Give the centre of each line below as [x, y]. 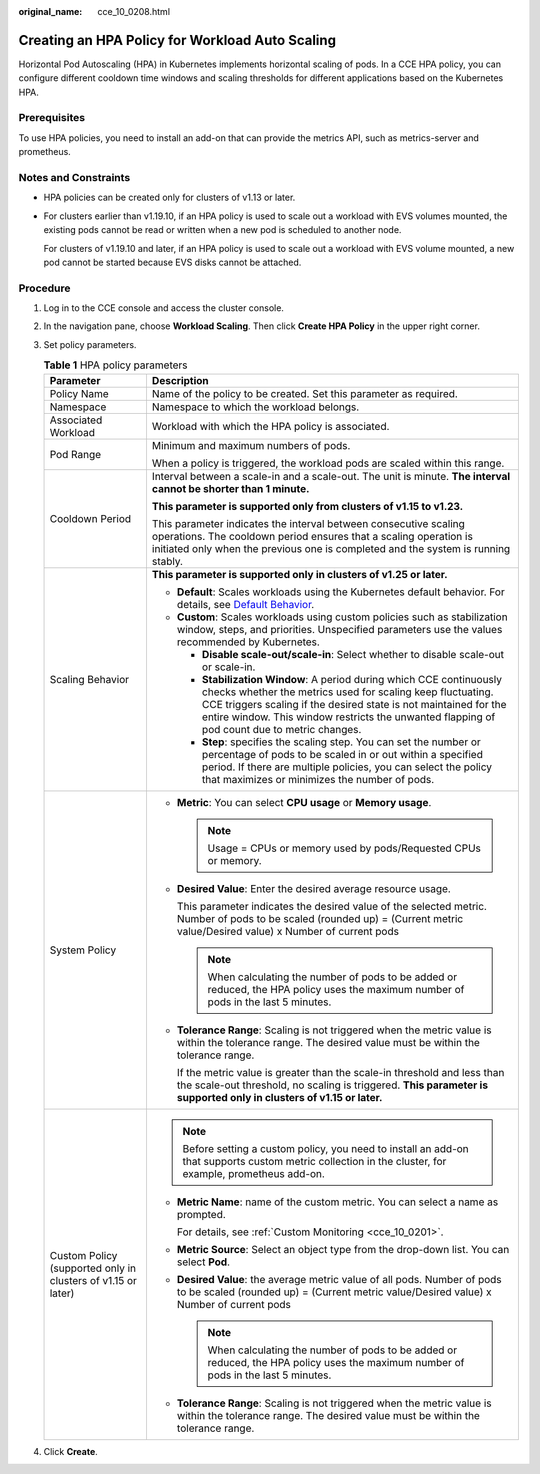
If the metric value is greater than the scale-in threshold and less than [340, 1072]
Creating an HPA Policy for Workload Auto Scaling [177, 40]
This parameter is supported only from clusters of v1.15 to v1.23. [307, 506]
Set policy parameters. [90, 344]
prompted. [201, 1214]
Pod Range [75, 454]
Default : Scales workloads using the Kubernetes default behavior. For [340, 592]
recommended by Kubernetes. [248, 642]
